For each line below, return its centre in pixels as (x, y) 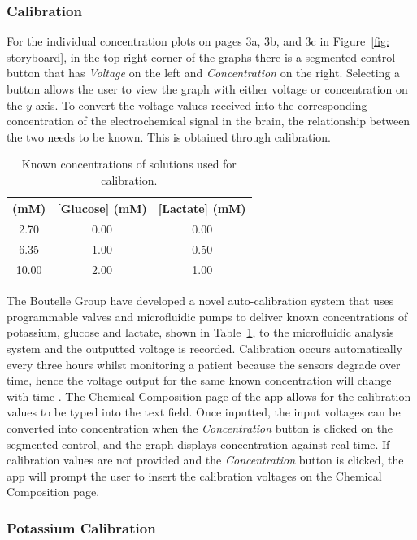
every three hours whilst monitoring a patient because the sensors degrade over (204, 364)
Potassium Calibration (81, 527)
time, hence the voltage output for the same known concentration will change (199, 380)
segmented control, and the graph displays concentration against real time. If (198, 444)
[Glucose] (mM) (102, 208)
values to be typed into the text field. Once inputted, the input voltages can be (204, 412)
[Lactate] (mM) (202, 208)
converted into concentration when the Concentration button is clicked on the (200, 427)
